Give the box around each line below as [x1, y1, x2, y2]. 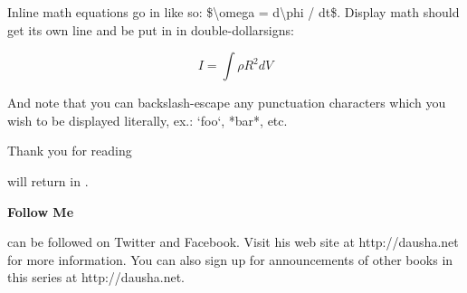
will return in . [7, 171, 89, 190]
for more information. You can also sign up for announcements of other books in [7, 250, 453, 269]
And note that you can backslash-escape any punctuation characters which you [7, 93, 446, 112]
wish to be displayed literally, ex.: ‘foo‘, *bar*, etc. [7, 110, 288, 129]
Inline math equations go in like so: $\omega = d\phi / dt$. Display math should [7, 3, 460, 21]
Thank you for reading [7, 141, 132, 160]
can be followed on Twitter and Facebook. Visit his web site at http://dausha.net [7, 232, 459, 251]
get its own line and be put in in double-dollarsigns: [7, 20, 294, 39]
